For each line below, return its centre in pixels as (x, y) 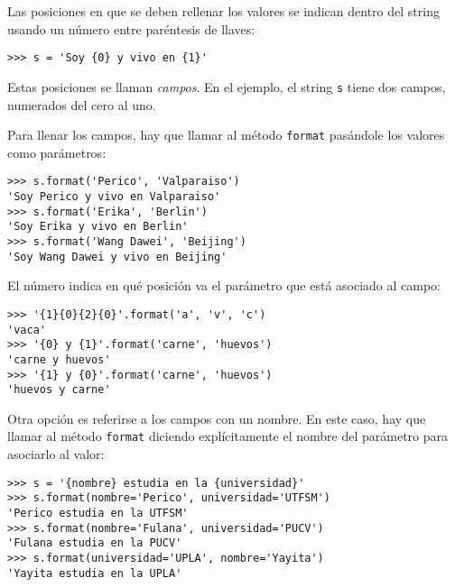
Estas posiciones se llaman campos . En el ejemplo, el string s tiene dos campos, (227, 86)
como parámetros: (57, 152)
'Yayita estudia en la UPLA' (95, 573)
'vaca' (27, 330)
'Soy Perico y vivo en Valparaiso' (114, 197)
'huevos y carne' (59, 390)
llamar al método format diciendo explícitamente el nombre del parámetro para (228, 436)
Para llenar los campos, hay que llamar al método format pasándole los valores (226, 135)
